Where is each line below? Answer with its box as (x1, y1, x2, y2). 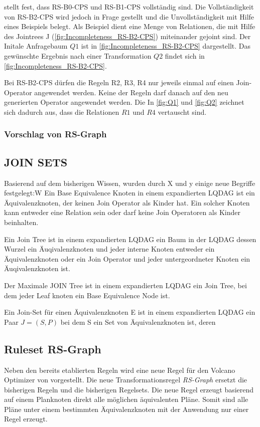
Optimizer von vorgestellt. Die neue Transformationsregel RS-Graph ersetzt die (4, 374, 247, 385)
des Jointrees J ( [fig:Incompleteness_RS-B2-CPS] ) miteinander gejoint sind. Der (4, 31, 251, 41)
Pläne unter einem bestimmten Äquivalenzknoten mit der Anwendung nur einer (4, 403, 249, 414)
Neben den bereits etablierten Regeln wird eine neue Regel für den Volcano (4, 364, 235, 375)
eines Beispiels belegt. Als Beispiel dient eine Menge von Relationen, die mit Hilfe (4, 21, 255, 32)
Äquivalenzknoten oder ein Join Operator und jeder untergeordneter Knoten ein (4, 253, 250, 264)
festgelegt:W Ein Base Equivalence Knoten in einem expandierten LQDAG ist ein (4, 187, 255, 198)
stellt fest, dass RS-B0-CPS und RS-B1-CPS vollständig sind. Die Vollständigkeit (4, 2, 254, 12)
